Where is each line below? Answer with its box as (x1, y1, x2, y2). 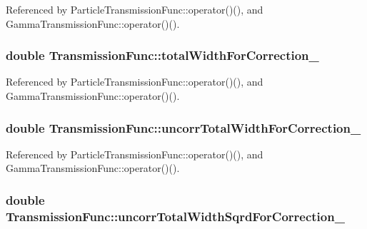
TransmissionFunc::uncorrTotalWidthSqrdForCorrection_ (6, 207, 345, 225)
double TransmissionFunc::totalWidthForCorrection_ (6, 46, 319, 64)
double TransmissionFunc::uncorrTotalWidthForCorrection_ (6, 118, 361, 136)
